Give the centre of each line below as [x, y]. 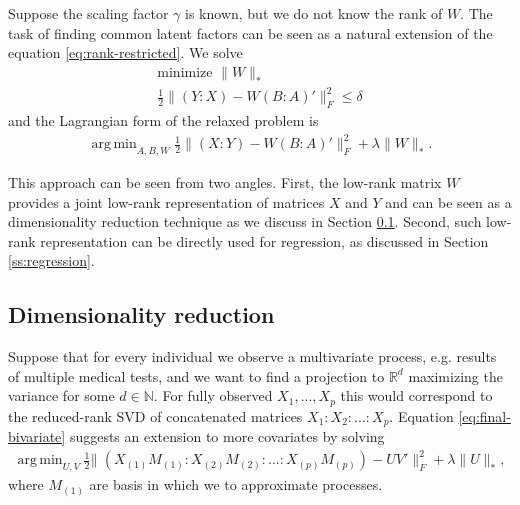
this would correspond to [416, 395]
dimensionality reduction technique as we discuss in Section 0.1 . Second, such [245, 221]
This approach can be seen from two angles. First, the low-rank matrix [225, 182]
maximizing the [455, 375]
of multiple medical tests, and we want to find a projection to [196, 375]
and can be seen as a [448, 201]
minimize [185, 72]
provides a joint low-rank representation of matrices [166, 201]
